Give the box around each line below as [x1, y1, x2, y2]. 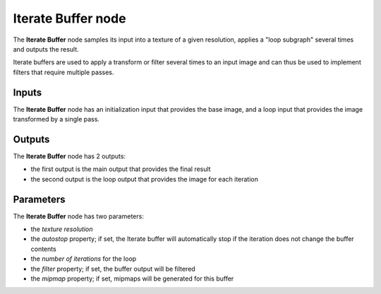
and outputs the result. [13, 45, 79, 53]
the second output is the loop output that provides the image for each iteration [30, 175, 259, 183]
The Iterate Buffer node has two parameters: [13, 212, 144, 220]
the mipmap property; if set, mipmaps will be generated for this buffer [30, 274, 234, 283]
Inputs [13, 86, 42, 98]
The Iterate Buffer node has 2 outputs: [13, 152, 126, 160]
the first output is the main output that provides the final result [30, 165, 211, 173]
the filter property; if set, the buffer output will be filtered [30, 264, 195, 273]
